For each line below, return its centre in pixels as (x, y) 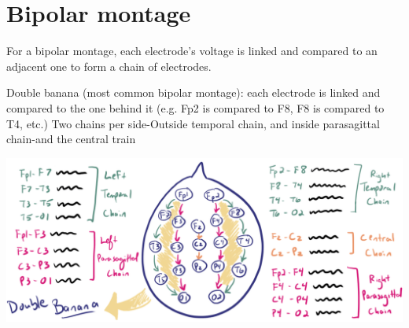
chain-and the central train (71, 139)
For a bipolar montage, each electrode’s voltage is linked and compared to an (192, 51)
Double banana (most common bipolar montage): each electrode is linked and (193, 92)
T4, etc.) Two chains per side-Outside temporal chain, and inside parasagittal (193, 123)
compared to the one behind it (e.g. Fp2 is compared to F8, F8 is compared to (195, 107)
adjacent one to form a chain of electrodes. (109, 66)
